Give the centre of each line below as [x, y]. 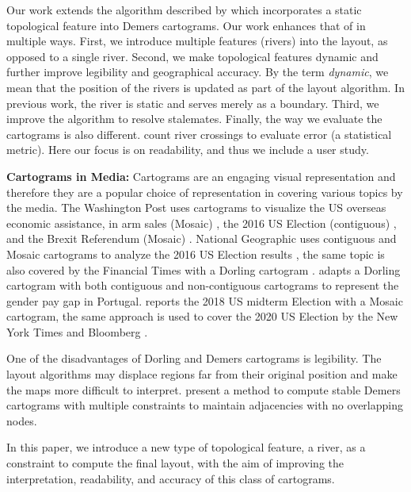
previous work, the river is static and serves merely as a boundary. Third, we [193, 103]
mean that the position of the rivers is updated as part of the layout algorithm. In [205, 87]
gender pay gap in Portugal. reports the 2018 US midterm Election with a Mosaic [205, 300]
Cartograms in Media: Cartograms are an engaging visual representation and [201, 176]
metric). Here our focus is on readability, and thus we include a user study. [188, 150]
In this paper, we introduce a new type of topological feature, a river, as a [186, 447]
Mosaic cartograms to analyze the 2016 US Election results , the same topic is [196, 254]
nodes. [22, 420]
